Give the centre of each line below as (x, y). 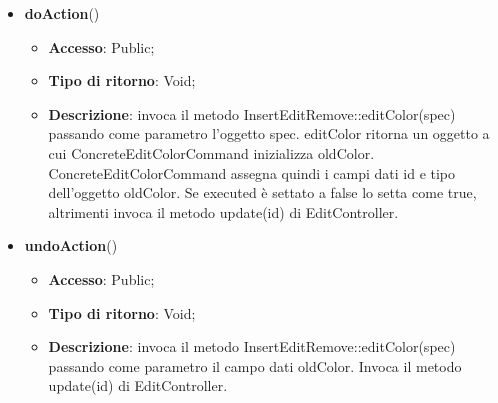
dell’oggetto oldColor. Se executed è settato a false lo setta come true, (262, 192)
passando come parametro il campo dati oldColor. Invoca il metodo (255, 365)
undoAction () (71, 245)
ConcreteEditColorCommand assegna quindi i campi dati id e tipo (252, 172)
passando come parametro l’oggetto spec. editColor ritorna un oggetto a (269, 133)
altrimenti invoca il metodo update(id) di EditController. (223, 211)
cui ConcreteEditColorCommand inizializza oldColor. (211, 152)
